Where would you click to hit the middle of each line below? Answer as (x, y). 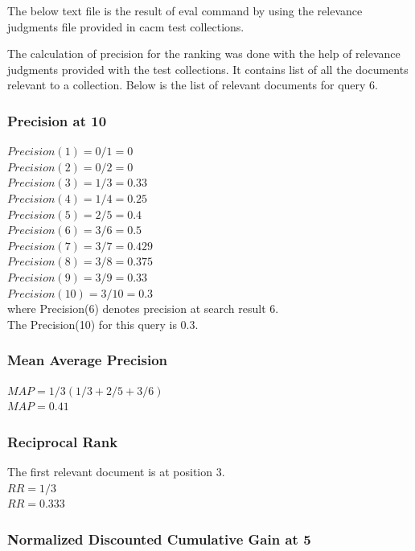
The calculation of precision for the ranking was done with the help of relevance (204, 53)
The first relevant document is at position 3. (116, 471)
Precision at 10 (57, 120)
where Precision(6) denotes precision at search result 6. (143, 308)
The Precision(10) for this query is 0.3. (103, 324)
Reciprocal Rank (63, 441)
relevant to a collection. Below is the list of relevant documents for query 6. (193, 85)
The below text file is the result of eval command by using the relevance (185, 10)
